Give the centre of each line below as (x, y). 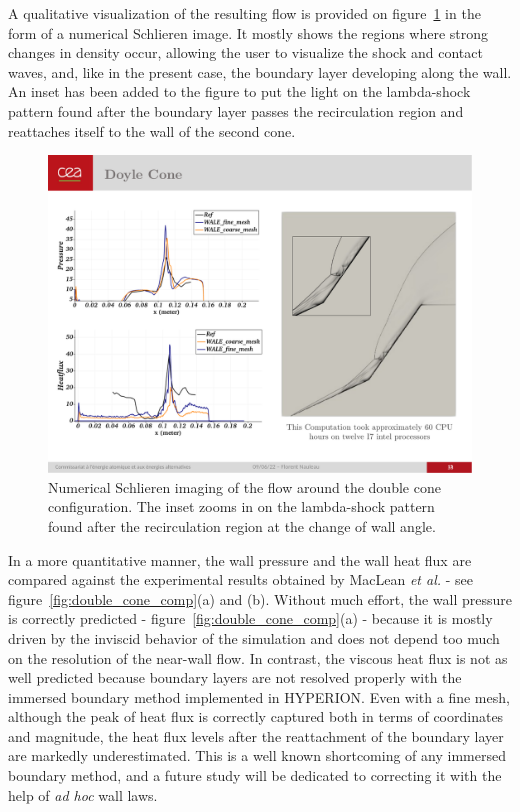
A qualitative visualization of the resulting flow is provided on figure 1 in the (244, 13)
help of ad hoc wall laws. (83, 794)
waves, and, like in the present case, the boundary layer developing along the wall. (260, 71)
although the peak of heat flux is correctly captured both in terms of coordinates (256, 716)
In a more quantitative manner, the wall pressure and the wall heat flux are (240, 559)
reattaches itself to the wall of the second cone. (152, 130)
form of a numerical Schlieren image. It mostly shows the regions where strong (248, 32)
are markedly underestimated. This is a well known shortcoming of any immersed (257, 755)
